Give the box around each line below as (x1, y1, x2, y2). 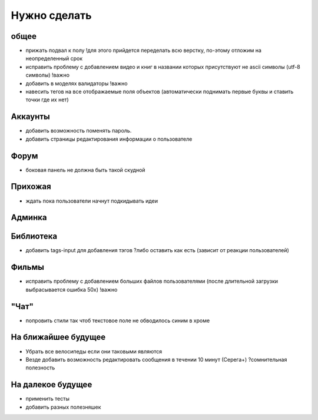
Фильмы (11, 262, 44, 272)
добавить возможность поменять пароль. (25, 127, 132, 134)
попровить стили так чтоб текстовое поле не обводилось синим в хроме (25, 317, 210, 324)
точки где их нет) (25, 96, 69, 103)
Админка (11, 213, 47, 223)
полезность (25, 364, 55, 371)
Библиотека (11, 232, 58, 242)
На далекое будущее (11, 380, 92, 390)
